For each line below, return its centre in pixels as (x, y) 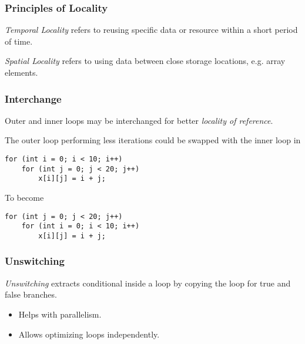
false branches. (31, 294)
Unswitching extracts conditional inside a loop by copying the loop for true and (148, 283)
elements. (21, 72)
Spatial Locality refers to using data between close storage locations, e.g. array (145, 61)
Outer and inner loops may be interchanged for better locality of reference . (139, 120)
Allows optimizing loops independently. (89, 334)
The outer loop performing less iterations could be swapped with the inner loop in (153, 140)
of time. (19, 41)
